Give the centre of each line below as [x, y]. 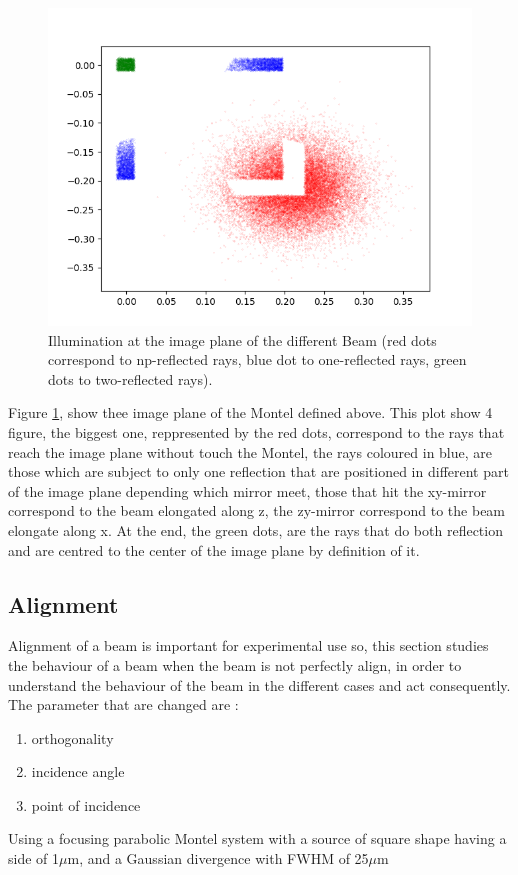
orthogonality [72, 737]
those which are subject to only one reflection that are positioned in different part [258, 471]
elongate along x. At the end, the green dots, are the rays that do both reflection [255, 529]
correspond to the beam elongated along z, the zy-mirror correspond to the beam [257, 510]
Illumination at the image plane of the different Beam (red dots [242, 339]
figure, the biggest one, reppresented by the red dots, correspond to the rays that [256, 431]
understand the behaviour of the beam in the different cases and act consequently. [259, 684]
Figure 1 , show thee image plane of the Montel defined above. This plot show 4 [250, 412]
